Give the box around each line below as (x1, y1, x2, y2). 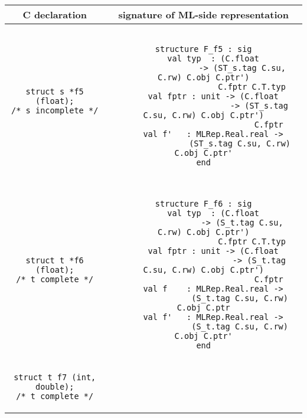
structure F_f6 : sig (155, 199, 252, 208)
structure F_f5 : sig (155, 44, 252, 54)
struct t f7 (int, (14, 373, 96, 382)
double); (35, 382, 74, 391)
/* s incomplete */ (11, 106, 99, 115)
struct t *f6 (25, 256, 84, 265)
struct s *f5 (25, 87, 84, 96)
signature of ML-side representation (118, 8, 289, 21)
